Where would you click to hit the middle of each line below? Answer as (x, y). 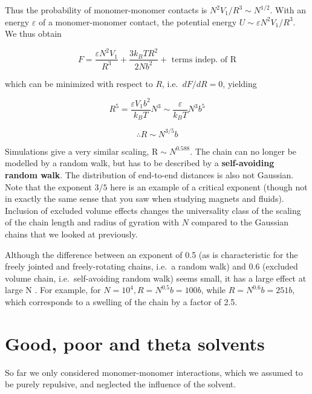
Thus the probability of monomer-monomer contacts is (106, 10)
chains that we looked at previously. (71, 234)
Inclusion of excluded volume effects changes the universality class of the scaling (153, 210)
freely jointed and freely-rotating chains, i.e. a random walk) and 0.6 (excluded (151, 266)
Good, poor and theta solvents (135, 343)
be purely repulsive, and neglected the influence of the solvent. (121, 384)
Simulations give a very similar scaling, (77, 151)
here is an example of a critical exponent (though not (209, 186)
